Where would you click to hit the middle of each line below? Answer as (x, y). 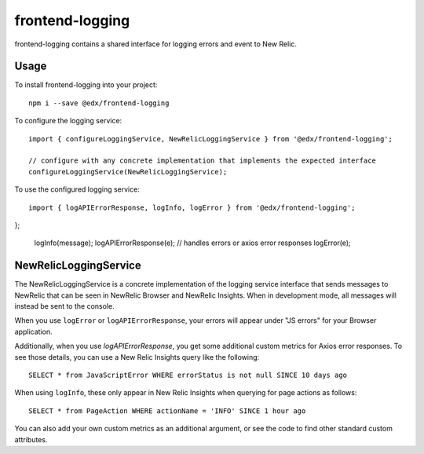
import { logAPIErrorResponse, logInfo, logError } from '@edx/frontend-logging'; (192, 207)
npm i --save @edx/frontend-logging (99, 103)
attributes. (31, 439)
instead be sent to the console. (64, 306)
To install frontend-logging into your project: (86, 85)
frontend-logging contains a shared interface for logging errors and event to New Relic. (156, 44)
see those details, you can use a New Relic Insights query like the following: (137, 357)
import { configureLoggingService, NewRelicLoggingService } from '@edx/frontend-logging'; (210, 139)
